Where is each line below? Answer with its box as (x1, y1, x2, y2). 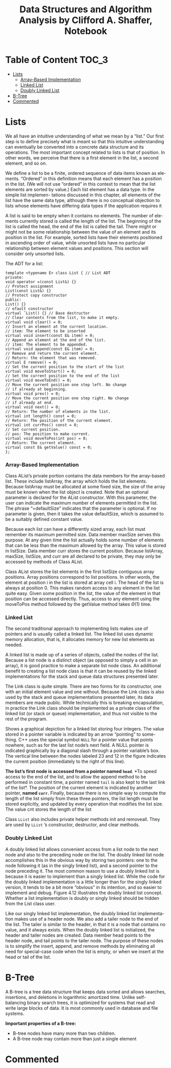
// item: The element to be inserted (5, 328, 86, 333)
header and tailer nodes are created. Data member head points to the (5, 932, 151, 938)
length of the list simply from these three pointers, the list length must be (5, 796, 158, 802)
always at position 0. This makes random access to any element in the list (5, 585, 160, 591)
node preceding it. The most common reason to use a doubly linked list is (5, 868, 160, 874)
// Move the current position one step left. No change (5, 382, 127, 387)
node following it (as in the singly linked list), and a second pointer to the (5, 862, 158, 869)
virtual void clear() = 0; (5, 320, 63, 325)
